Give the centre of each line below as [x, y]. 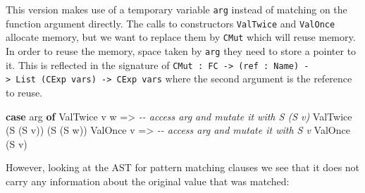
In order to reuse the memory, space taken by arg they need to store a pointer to [181, 50]
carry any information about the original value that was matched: [148, 181]
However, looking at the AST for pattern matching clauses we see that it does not [183, 167]
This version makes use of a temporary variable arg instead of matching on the [177, 9]
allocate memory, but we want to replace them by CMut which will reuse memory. [181, 37]
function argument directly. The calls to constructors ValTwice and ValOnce [171, 23]
